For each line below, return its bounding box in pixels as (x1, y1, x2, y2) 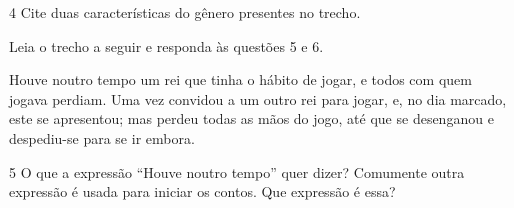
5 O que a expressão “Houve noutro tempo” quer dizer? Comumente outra (9, 161, 465, 182)
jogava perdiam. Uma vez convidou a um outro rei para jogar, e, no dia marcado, (9, 88, 507, 109)
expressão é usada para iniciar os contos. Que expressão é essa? (9, 181, 396, 202)
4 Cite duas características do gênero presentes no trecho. (9, 2, 361, 22)
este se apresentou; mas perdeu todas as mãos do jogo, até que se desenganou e (9, 108, 494, 129)
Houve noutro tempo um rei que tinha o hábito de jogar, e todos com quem (9, 69, 472, 90)
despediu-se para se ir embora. (9, 127, 195, 148)
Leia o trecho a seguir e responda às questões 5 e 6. (9, 35, 324, 56)
